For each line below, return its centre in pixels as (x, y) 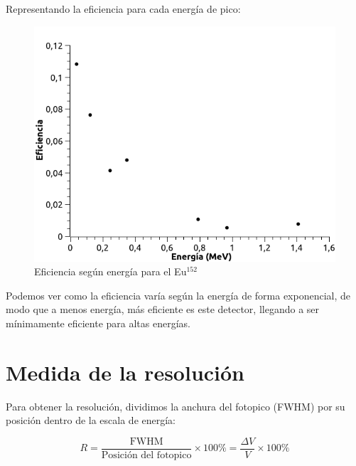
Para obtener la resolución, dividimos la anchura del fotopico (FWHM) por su (176, 406)
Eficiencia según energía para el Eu (110, 271)
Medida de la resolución (125, 372)
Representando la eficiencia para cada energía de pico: (123, 9)
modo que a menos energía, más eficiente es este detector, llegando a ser (163, 309)
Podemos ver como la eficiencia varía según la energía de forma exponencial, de (178, 295)
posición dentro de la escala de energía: (91, 420)
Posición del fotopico (146, 456)
